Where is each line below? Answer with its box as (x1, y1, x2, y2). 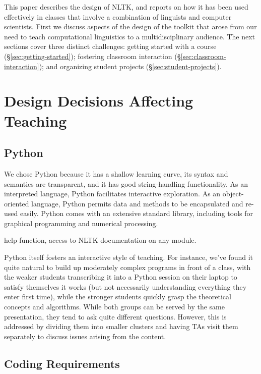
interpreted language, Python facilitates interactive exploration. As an (4, 188, 221, 199)
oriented (4, 198, 29, 208)
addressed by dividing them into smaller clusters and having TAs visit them (4, 321, 238, 332)
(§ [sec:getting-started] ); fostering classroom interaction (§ (4, 50, 181, 61)
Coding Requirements (4, 355, 120, 371)
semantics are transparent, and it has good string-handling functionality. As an (4, 178, 248, 189)
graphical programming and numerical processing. (4, 218, 158, 228)
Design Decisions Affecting (4, 90, 193, 111)
